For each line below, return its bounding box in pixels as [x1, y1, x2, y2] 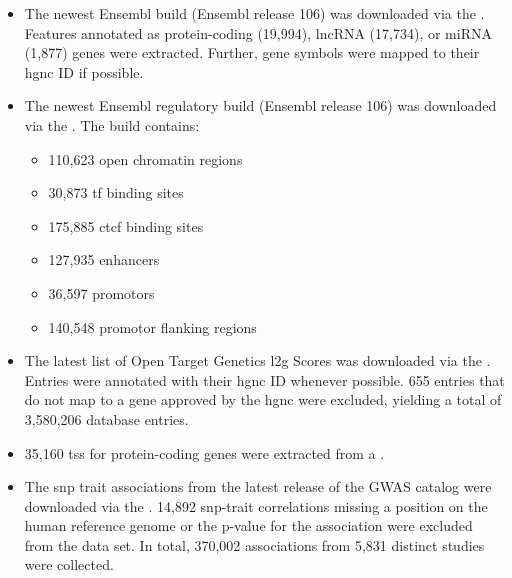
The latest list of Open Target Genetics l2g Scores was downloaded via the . [24, 350, 491, 371]
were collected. [24, 554, 114, 575]
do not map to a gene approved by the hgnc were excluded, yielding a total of [24, 389, 502, 410]
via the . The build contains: [24, 114, 200, 135]
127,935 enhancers [48, 249, 160, 270]
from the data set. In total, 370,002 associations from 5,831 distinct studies [24, 534, 485, 555]
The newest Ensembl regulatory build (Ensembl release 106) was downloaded [24, 95, 497, 116]
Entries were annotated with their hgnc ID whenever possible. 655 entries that [24, 369, 505, 390]
